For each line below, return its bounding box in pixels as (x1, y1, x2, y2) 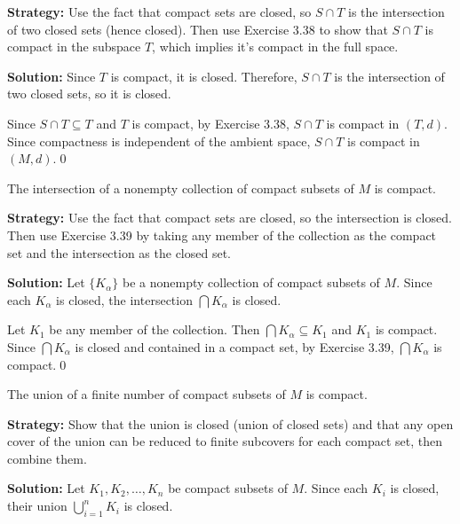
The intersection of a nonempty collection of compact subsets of (7, 178, 354, 197)
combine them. (7, 449, 87, 467)
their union (7, 497, 67, 515)
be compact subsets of (168, 479, 288, 497)
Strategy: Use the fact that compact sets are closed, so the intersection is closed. (7, 208, 452, 227)
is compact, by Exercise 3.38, (131, 113, 289, 132)
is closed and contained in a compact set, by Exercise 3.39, (75, 337, 394, 356)
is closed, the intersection (56, 290, 193, 309)
